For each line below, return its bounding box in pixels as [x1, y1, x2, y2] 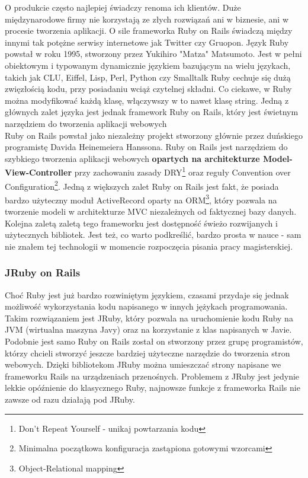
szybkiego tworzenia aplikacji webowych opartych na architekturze [5, 152, 260, 164]
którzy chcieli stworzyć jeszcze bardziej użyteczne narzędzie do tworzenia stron [5, 346, 290, 359]
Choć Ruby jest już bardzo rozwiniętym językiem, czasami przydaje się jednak [5, 288, 289, 301]
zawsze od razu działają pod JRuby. [5, 393, 135, 405]
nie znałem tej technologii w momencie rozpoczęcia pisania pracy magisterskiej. [5, 240, 293, 252]
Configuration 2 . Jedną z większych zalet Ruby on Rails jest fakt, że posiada [5, 178, 279, 192]
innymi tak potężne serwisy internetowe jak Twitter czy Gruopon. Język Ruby [5, 36, 289, 48]
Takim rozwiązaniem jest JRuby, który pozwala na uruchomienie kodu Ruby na [5, 311, 293, 324]
